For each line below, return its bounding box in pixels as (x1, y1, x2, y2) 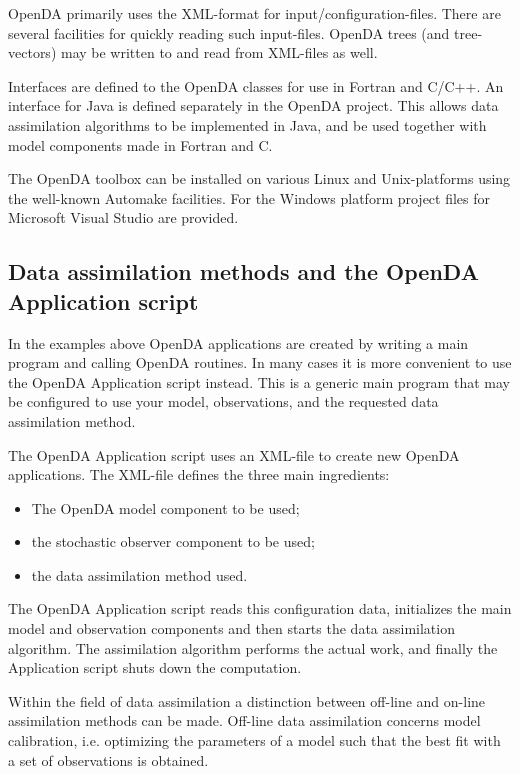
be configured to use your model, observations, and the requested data (8, 391, 439, 412)
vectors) (8, 42, 57, 63)
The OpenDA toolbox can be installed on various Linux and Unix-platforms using (8, 168, 511, 189)
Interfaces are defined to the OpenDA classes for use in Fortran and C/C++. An (8, 75, 504, 96)
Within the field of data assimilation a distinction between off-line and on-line (8, 690, 486, 711)
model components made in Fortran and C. (8, 134, 273, 155)
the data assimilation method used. (31, 564, 248, 585)
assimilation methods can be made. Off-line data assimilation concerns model (8, 710, 481, 731)
